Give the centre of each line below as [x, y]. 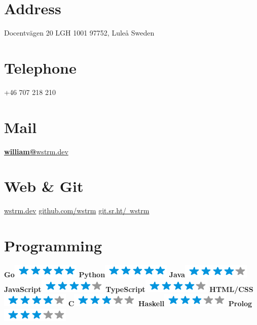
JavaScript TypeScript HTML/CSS [129, 289]
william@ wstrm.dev [36, 151]
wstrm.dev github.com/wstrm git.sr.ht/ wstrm [77, 210]
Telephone [40, 67]
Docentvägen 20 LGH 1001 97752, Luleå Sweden [79, 33]
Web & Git [44, 186]
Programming [53, 246]
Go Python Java [95, 274]
